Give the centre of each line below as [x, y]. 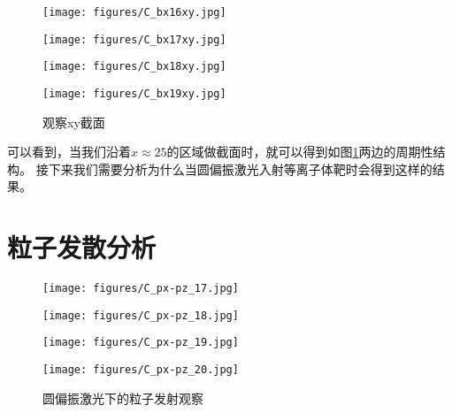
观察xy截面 [74, 122]
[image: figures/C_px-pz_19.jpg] [141, 343]
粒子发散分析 [82, 247]
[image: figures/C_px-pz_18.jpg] [141, 315]
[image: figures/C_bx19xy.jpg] [134, 93]
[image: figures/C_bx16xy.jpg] [134, 12]
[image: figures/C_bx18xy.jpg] [134, 67]
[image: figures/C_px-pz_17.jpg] [141, 289]
